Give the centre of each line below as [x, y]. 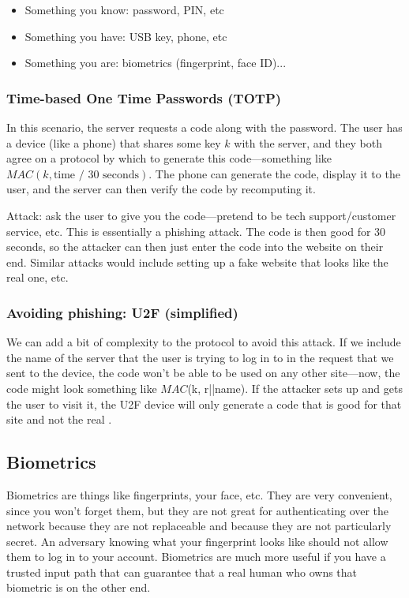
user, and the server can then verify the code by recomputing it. [161, 189]
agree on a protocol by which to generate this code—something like [169, 158]
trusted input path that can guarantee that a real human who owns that [182, 572]
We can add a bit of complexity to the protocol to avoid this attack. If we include [204, 342]
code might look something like [82, 388]
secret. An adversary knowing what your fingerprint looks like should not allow [197, 541]
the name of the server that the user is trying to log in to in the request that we [200, 357]
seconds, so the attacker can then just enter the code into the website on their [195, 247]
